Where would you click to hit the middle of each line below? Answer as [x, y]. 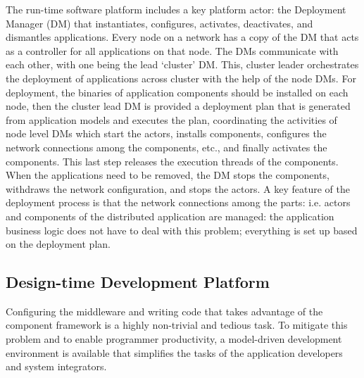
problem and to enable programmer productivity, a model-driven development [174, 339]
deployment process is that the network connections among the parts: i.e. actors [178, 202]
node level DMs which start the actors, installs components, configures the [166, 133]
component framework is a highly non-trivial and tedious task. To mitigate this [177, 325]
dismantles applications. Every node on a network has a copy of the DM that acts [182, 37]
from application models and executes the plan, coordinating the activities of [171, 119]
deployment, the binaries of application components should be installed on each [177, 92]
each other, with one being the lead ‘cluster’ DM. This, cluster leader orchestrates [182, 64]
